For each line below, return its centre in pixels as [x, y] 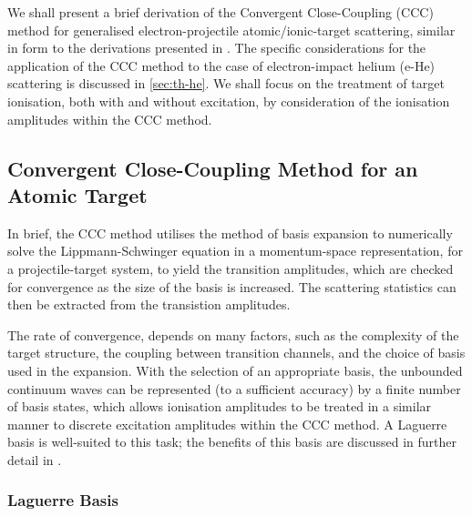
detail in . [35, 459]
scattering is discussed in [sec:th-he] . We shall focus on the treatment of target [226, 83]
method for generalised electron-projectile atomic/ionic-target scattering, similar [231, 30]
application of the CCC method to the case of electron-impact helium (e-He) [221, 65]
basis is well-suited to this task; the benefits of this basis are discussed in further [232, 442]
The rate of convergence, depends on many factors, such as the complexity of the [233, 334]
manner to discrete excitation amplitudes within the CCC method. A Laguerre [227, 424]
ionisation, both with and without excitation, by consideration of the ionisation [229, 101]
